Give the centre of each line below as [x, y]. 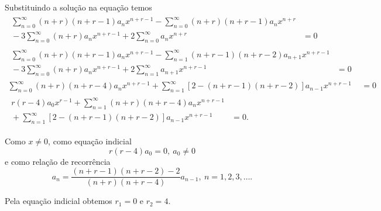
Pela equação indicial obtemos [59, 201]
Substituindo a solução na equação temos [78, 7]
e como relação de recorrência [58, 161]
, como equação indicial [90, 141]
